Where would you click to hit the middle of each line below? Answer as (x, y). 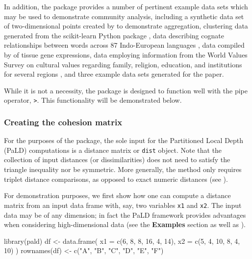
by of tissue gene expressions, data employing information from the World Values (126, 54)
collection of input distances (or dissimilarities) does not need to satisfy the (117, 159)
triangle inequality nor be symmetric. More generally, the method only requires (123, 169)
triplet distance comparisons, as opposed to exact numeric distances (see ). (116, 179)
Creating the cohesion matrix (63, 122)
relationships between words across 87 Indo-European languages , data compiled (124, 45)
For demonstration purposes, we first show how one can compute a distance (117, 195)
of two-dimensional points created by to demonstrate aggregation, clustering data (126, 26)
